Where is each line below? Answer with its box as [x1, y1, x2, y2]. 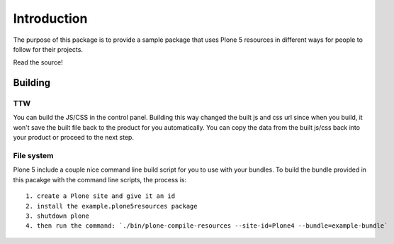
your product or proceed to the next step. [13, 133, 135, 142]
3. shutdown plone [26, 211, 90, 220]
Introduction [13, 11, 88, 26]
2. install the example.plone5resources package [26, 202, 198, 210]
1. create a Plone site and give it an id [26, 192, 176, 200]
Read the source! [13, 58, 63, 67]
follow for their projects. [13, 45, 83, 53]
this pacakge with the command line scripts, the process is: [13, 175, 187, 184]
